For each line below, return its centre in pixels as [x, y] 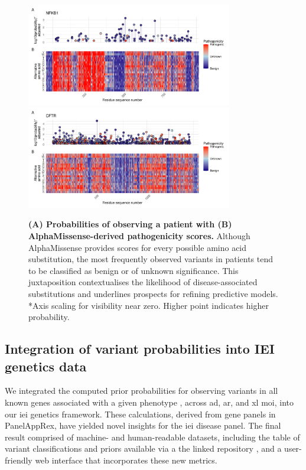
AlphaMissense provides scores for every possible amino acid [138, 247]
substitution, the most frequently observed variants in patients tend [151, 259]
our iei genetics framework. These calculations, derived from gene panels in [140, 414]
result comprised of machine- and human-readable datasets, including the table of [152, 437]
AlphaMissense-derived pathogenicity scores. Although [139, 235]
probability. [49, 317]
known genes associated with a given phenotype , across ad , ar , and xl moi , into [149, 402]
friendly [19, 460]
